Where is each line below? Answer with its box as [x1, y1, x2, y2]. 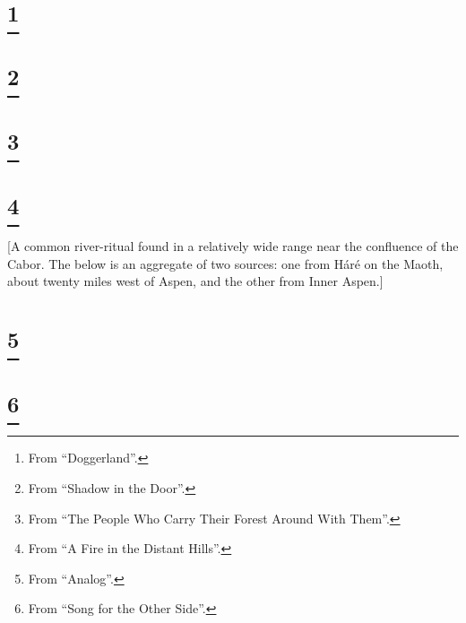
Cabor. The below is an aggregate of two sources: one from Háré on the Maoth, [7, 254, 444, 273]
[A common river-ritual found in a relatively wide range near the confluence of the [7, 237, 459, 255]
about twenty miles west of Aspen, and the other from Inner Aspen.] [7, 272, 384, 290]
